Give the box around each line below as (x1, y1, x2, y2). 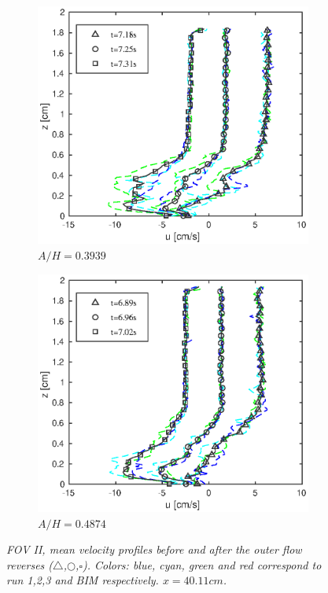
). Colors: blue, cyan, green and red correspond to (83, 556, 322, 573)
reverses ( (6, 556, 53, 573)
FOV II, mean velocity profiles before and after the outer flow (6, 541, 302, 558)
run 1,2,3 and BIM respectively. (6, 572, 159, 588)
